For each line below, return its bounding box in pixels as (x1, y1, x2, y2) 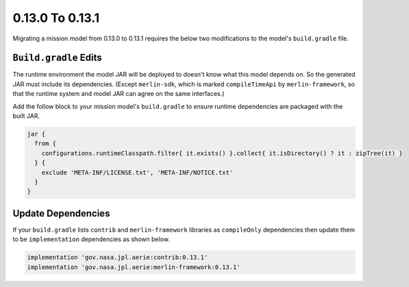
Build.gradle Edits (12, 52, 102, 64)
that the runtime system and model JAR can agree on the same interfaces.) (12, 90, 225, 98)
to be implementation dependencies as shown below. (12, 235, 171, 243)
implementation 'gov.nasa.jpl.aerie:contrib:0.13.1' (27, 253, 208, 262)
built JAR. (12, 112, 40, 120)
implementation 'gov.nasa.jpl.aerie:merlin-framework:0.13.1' (27, 263, 240, 271)
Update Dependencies (12, 208, 110, 219)
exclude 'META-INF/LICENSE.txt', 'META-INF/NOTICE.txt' (41, 169, 234, 176)
